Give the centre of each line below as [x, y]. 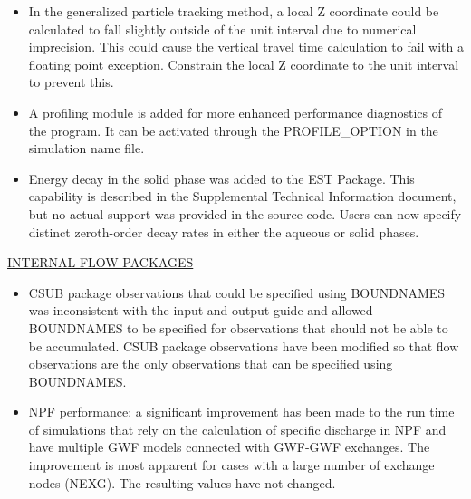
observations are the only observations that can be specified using [211, 364]
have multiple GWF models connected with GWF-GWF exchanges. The [229, 447]
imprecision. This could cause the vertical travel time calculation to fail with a [246, 47]
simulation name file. [87, 148]
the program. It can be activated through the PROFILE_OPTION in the [233, 130]
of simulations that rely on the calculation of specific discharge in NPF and [237, 429]
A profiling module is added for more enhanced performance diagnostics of [235, 112]
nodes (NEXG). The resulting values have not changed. [182, 482]
